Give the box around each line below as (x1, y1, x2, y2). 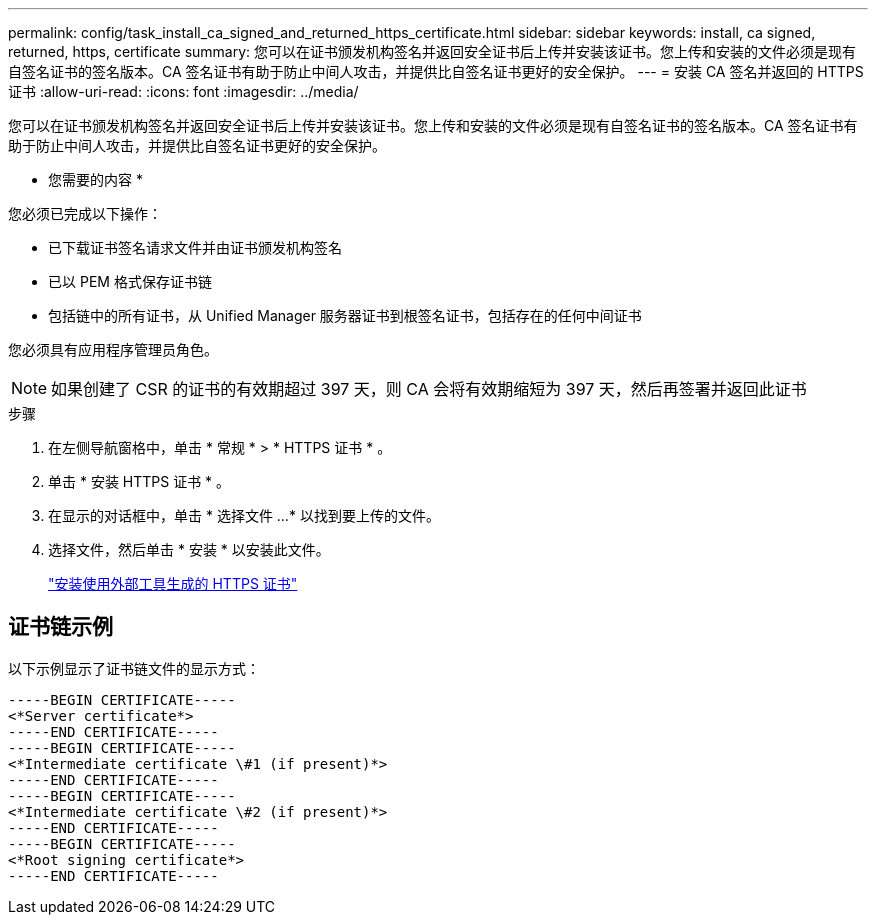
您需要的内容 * (48, 171, 143, 188)
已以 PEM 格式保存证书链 (48, 273, 212, 290)
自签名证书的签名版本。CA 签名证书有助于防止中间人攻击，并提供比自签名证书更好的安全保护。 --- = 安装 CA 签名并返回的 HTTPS (8, 63, 864, 80)
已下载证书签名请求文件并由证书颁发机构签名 (48, 239, 342, 256)
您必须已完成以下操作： (8, 205, 162, 222)
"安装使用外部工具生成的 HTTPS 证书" (48, 575, 298, 592)
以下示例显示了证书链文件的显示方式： (8, 659, 260, 677)
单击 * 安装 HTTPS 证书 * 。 (48, 473, 231, 490)
